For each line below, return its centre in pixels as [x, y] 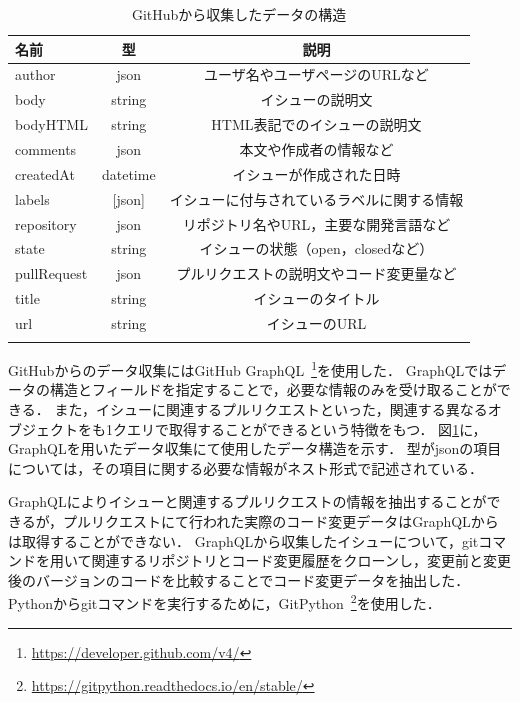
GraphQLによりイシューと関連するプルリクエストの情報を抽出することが [247, 501]
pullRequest [51, 273]
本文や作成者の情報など [316, 148]
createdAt [45, 173]
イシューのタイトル [316, 298]
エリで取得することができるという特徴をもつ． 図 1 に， [306, 428]
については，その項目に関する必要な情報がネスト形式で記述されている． [245, 467]
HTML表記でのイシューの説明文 [316, 124]
